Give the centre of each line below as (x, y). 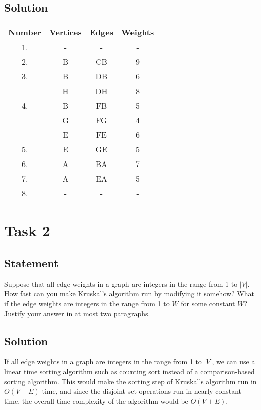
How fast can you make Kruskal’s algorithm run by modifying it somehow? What (129, 294)
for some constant (208, 303)
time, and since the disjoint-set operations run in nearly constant (142, 391)
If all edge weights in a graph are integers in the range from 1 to (103, 361)
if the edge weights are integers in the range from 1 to (87, 303)
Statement (31, 262)
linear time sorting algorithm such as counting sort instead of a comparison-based (129, 371)
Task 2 (27, 231)
